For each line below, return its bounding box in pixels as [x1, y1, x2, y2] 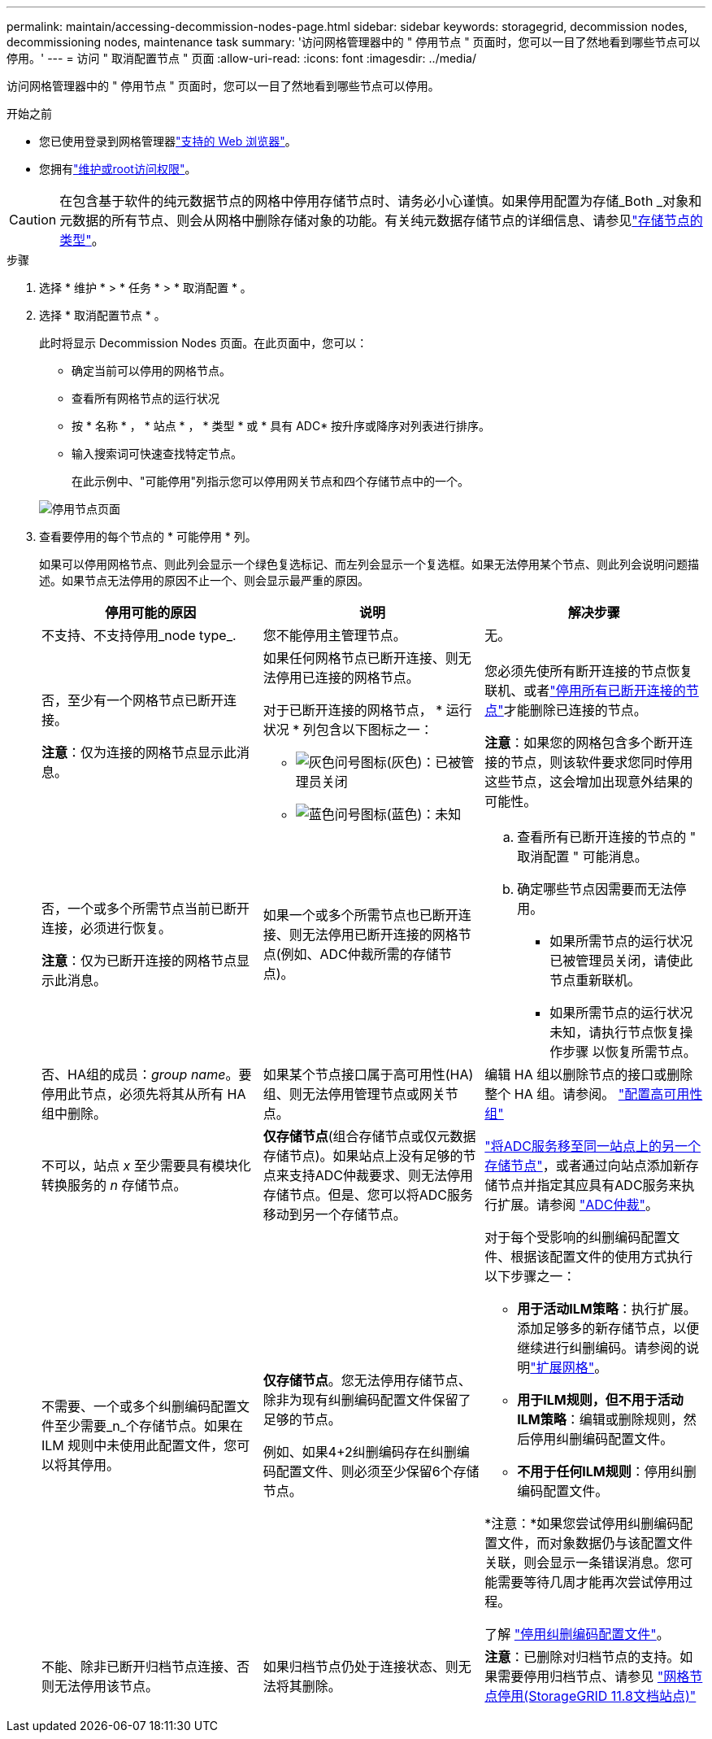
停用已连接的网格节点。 [276, 669, 419, 686]
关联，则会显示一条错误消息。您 [484, 1554, 680, 1571]
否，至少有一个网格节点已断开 [41, 692, 224, 708]
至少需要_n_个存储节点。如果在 [54, 1418, 244, 1434]
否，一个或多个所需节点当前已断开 [41, 900, 250, 917]
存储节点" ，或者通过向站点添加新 [484, 1157, 686, 1174]
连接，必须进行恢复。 [41, 920, 172, 936]
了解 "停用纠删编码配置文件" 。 [484, 1626, 670, 1642]
